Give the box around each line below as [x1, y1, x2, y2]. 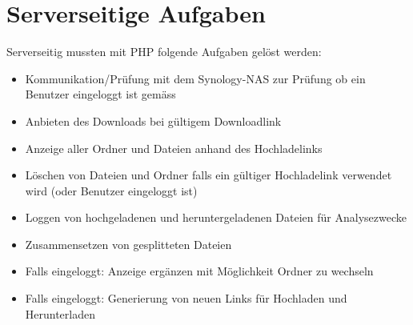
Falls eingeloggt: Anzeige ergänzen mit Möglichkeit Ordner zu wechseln [25, 263, 374, 279]
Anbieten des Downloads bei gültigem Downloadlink [25, 112, 282, 129]
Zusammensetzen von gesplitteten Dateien [25, 235, 232, 252]
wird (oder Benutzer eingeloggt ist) [25, 182, 198, 199]
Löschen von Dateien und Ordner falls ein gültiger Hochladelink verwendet [25, 167, 392, 183]
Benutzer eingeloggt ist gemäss [25, 86, 176, 102]
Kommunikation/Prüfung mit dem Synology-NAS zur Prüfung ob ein [25, 70, 366, 86]
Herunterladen [25, 305, 96, 322]
